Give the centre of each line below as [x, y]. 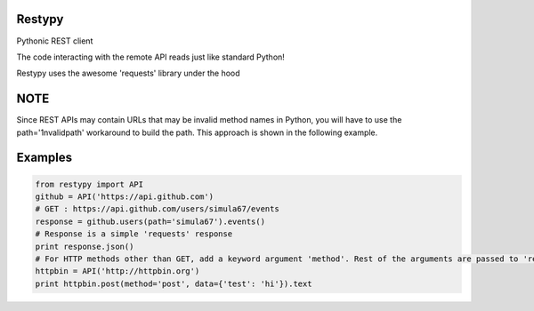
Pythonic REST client [55, 41]
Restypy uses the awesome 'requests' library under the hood [128, 73]
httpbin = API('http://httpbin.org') [117, 271]
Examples [44, 158]
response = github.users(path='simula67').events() [150, 221]
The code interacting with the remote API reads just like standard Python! [150, 57]
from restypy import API [89, 184]
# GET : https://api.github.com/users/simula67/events [157, 209]
